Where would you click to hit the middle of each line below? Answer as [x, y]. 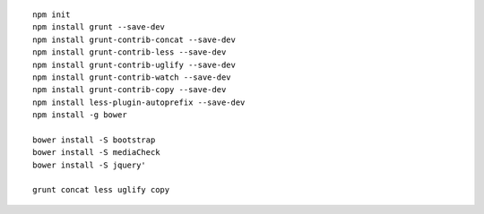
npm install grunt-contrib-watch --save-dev [132, 77]
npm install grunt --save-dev [99, 27]
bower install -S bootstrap [94, 140]
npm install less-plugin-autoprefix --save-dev [139, 102]
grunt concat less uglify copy [101, 190]
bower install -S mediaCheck [96, 153]
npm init [52, 15]
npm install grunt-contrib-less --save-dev [130, 52]
